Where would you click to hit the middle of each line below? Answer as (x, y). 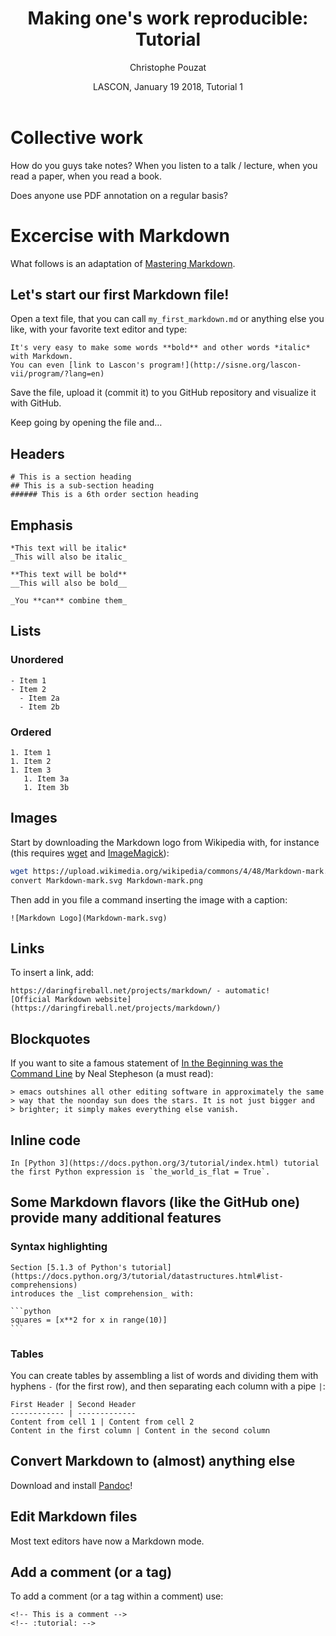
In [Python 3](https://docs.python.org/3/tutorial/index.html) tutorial (165, 1163)
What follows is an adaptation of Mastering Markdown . (123, 263)
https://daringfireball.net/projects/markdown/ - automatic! (140, 991)
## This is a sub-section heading (82, 486)
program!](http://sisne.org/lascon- (225, 365)
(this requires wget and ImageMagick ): (90, 853)
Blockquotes (50, 1038)
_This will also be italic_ (69, 557)
